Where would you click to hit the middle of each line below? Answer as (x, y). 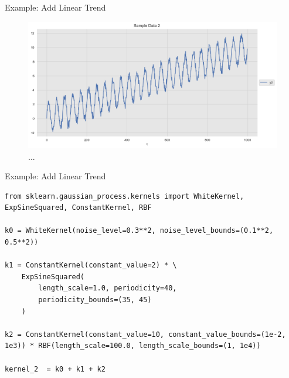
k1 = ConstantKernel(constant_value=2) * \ (91, 265)
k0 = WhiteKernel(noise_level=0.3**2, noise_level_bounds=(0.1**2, (139, 231)
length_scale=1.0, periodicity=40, (108, 288)
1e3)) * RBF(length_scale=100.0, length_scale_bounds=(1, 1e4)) (133, 346)
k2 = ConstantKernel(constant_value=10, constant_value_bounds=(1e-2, (145, 334)
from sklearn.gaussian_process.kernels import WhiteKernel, (125, 196)
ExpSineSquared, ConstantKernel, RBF (78, 208)
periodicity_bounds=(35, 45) (95, 300)
